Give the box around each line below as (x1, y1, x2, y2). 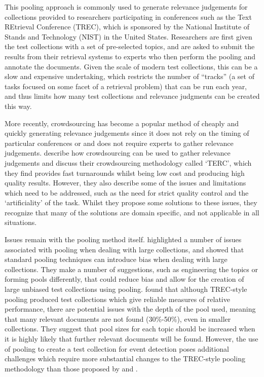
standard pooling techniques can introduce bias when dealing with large (5, 254, 228, 265)
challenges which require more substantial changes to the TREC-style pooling (5, 353, 245, 364)
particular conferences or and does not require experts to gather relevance (5, 137, 234, 148)
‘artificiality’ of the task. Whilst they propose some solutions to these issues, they (5, 197, 257, 208)
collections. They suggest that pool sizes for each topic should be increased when (5, 323, 255, 334)
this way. (5, 100, 32, 111)
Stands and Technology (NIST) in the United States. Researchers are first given (5, 31, 252, 42)
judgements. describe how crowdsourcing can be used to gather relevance (5, 147, 231, 158)
